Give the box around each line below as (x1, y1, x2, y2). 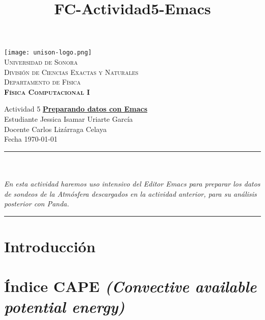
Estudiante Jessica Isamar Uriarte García (4, 114, 133, 124)
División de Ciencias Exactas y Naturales (4, 66, 139, 77)
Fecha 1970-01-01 (4, 134, 58, 144)
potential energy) (4, 296, 125, 317)
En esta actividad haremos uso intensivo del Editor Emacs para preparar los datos (4, 178, 260, 189)
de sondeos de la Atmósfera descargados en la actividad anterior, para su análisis (4, 188, 257, 199)
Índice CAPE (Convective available (4, 276, 257, 297)
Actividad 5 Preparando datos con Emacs (4, 103, 148, 114)
